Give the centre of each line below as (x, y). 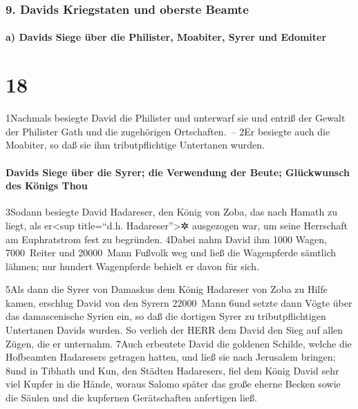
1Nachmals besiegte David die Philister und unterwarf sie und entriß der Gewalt (176, 118)
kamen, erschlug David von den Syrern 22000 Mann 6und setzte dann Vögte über (179, 302)
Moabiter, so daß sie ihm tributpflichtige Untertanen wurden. (135, 145)
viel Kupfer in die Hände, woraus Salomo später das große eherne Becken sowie (173, 384)
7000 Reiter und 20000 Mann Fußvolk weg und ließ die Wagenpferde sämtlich (171, 253)
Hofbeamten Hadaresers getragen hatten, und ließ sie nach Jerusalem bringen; (171, 357)
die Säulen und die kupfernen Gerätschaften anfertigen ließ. (131, 398)
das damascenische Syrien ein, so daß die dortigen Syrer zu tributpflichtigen (166, 316)
